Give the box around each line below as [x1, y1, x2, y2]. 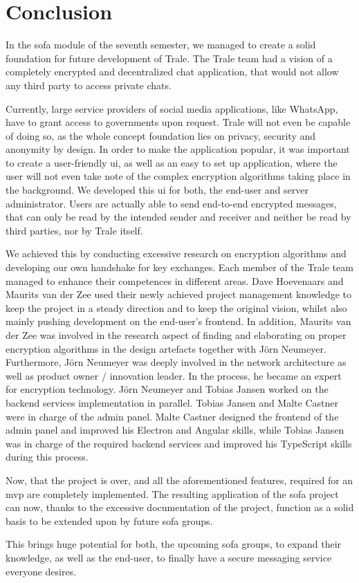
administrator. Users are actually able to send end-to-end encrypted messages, [6, 196, 337, 210]
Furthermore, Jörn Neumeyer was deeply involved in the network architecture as [6, 355, 347, 369]
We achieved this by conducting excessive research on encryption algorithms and [6, 246, 347, 261]
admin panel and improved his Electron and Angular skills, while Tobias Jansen [6, 423, 344, 437]
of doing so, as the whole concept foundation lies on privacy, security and [6, 128, 316, 142]
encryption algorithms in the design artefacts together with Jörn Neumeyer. [6, 341, 326, 355]
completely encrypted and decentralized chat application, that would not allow [6, 64, 339, 79]
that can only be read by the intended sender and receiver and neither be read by [6, 210, 351, 224]
